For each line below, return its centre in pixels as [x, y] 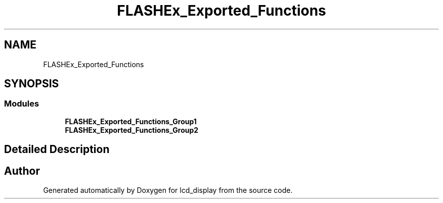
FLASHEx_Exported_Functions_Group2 [132, 130]
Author [22, 171]
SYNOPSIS [32, 84]
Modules [22, 104]
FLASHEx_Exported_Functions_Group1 [131, 121]
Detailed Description [57, 149]
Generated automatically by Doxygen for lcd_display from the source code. [168, 190]
